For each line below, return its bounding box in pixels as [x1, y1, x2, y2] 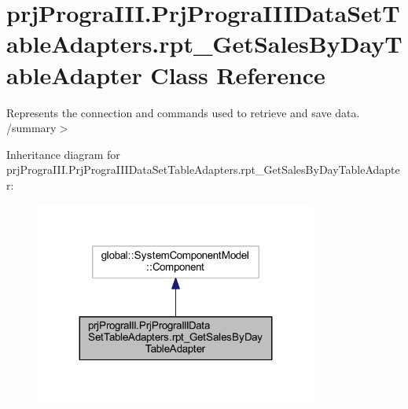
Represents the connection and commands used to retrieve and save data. [6, 104, 360, 120]
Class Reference [150, 58, 325, 90]
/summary [6, 120, 57, 136]
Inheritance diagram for [6, 146, 120, 162]
